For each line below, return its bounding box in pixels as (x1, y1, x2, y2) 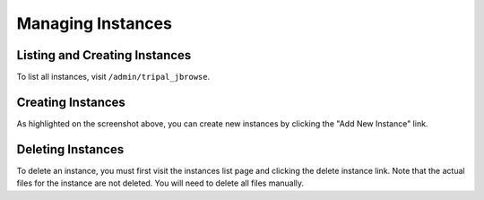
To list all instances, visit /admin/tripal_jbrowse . (16, 72, 211, 83)
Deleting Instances (16, 142, 125, 157)
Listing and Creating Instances (16, 48, 192, 63)
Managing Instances (16, 13, 172, 33)
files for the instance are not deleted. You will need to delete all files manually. (16, 178, 305, 188)
